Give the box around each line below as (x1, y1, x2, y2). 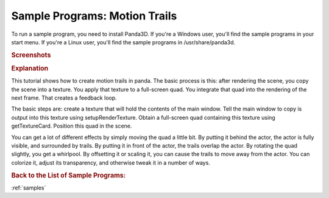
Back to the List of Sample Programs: (11, 171, 126, 179)
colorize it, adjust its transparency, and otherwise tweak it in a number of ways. (11, 159, 210, 166)
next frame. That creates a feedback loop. (11, 94, 117, 101)
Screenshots (11, 50, 51, 59)
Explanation (11, 64, 49, 72)
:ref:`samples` (11, 184, 46, 191)
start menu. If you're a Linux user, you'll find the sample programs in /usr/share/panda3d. (11, 38, 236, 46)
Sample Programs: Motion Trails (11, 9, 177, 22)
